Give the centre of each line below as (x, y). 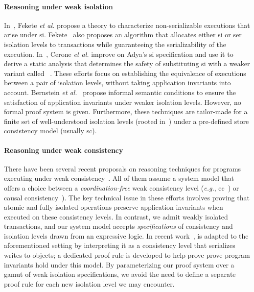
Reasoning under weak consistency (64, 150)
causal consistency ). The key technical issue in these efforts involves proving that (127, 197)
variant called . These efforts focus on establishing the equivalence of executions (125, 73)
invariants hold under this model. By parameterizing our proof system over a (119, 264)
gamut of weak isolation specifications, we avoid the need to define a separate (120, 274)
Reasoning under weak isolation (58, 6)
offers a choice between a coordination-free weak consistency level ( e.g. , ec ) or (122, 187)
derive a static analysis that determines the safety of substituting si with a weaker (127, 63)
